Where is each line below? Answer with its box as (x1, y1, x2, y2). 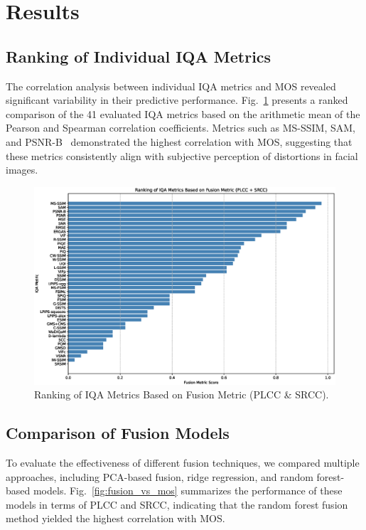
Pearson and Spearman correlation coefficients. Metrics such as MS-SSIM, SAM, (6, 120, 355, 135)
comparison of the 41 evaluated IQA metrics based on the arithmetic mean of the (6, 106, 360, 121)
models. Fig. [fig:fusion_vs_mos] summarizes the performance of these (33, 483, 343, 498)
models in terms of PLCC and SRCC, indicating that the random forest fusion (6, 497, 348, 512)
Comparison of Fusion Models (6, 422, 230, 444)
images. (6, 162, 38, 177)
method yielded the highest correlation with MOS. (6, 511, 225, 526)
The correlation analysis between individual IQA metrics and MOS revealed (6, 78, 336, 93)
